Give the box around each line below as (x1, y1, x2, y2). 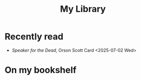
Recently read (4, 31, 64, 42)
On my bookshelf (4, 65, 76, 76)
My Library (60, 3, 106, 15)
